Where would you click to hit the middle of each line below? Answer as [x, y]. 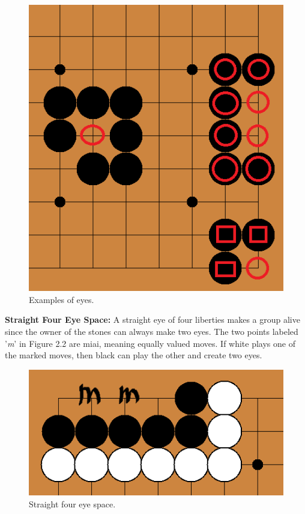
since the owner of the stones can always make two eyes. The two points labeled [152, 332]
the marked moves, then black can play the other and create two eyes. [134, 355]
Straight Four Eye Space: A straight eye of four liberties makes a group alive [152, 320]
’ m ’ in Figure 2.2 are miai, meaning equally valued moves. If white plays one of [150, 343]
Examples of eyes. [62, 299]
